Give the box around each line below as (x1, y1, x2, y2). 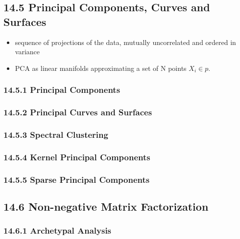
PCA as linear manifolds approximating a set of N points (15, 63, 187, 73)
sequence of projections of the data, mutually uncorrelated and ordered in (15, 37, 236, 47)
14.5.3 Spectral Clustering (3, 128, 108, 140)
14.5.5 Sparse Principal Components (3, 173, 150, 185)
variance (15, 46, 40, 57)
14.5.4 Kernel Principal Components (3, 151, 150, 163)
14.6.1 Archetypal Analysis (3, 224, 112, 237)
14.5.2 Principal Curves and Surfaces (3, 106, 152, 118)
